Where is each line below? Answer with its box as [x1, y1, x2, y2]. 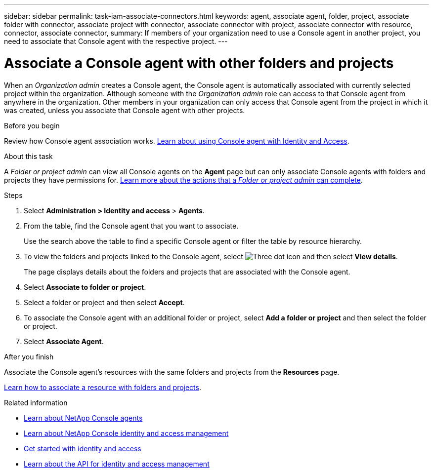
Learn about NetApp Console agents [24, 413, 143, 422]
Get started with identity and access [24, 444, 141, 453]
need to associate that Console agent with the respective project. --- [4, 37, 228, 45]
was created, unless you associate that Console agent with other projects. [4, 106, 245, 115]
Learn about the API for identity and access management [24, 459, 210, 468]
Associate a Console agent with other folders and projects [4, 54, 394, 72]
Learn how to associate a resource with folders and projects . [4, 383, 201, 392]
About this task [4, 152, 53, 160]
